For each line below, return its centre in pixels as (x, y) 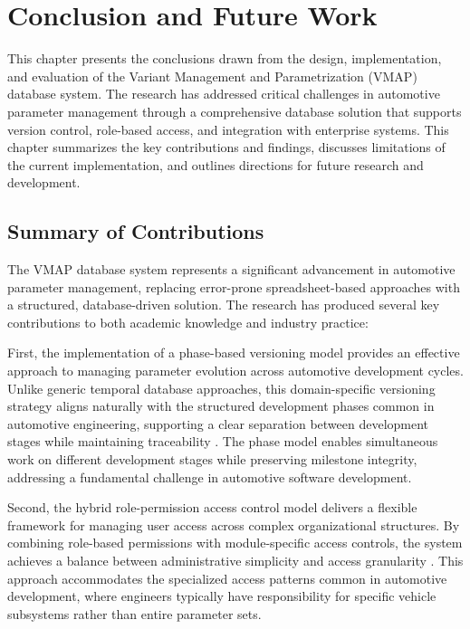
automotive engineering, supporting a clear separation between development (218, 423)
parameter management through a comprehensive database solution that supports (235, 111)
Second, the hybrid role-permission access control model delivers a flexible (212, 507)
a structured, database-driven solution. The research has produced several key (224, 305)
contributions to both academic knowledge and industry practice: (188, 322)
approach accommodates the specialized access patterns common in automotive (227, 578)
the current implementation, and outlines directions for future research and (216, 164)
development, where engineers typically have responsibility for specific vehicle (222, 596)
